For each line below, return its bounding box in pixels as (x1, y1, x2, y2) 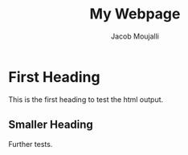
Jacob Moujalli (111, 31, 159, 41)
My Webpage (89, 5, 181, 23)
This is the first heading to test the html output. (8, 94, 164, 104)
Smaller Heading (8, 118, 94, 132)
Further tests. (8, 139, 53, 149)
